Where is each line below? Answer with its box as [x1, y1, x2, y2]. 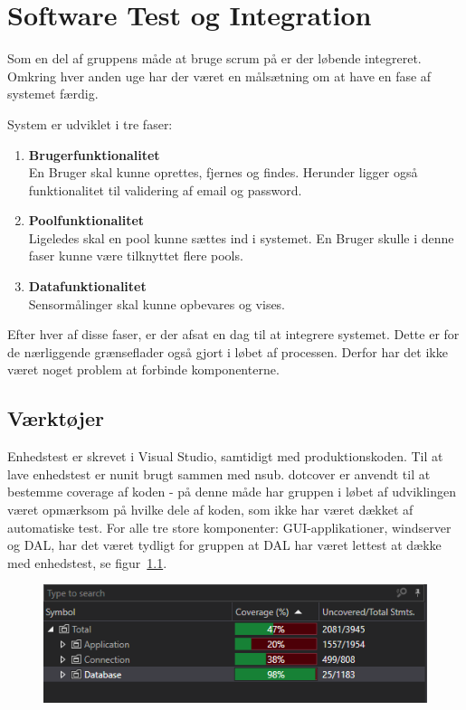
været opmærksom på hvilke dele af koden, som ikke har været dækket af [7, 500, 414, 519]
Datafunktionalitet [28, 277, 147, 296]
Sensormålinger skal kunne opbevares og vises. [28, 294, 286, 313]
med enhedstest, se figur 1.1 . [7, 553, 167, 572]
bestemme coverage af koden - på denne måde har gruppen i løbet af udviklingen [7, 482, 457, 501]
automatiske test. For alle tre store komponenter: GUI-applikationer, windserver [7, 517, 452, 536]
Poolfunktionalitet [28, 211, 145, 230]
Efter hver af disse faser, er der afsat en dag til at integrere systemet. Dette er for [7, 325, 460, 344]
